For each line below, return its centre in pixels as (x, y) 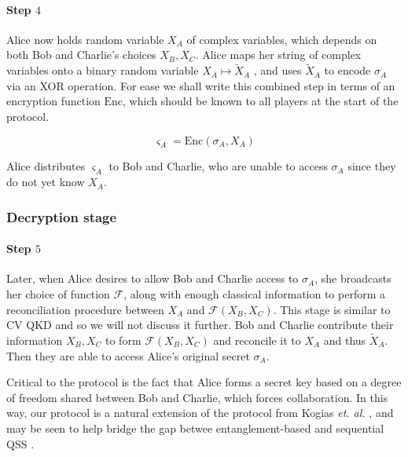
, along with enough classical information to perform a (254, 294)
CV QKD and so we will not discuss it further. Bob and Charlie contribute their (200, 325)
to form (123, 340)
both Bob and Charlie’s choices (81, 55)
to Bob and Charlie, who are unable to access (218, 166)
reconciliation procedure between (85, 309)
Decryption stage (62, 216)
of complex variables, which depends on (282, 39)
